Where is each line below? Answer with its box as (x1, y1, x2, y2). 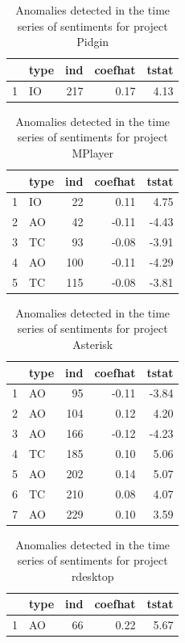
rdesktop (71, 567, 114, 584)
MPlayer (72, 144, 113, 161)
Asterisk (72, 336, 113, 352)
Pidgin (76, 33, 109, 50)
